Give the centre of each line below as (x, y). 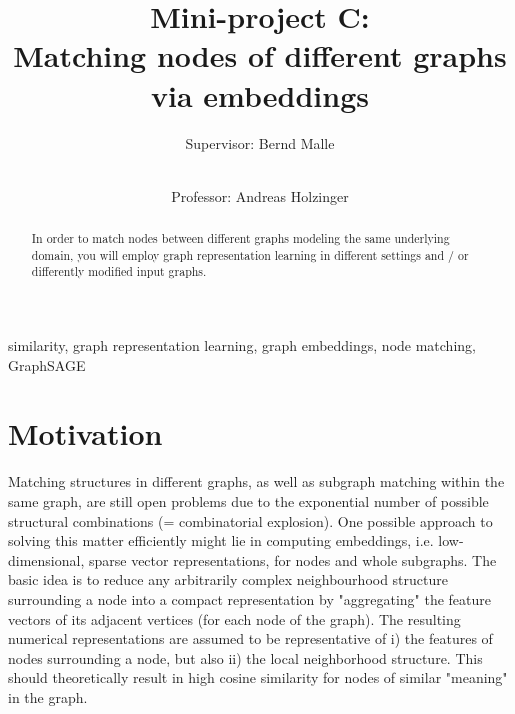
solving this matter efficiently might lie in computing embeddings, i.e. (221, 540)
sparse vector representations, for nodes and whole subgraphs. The (292, 559)
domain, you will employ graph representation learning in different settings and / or (250, 254)
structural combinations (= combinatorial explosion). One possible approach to (250, 520)
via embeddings (260, 94)
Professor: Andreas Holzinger (260, 195)
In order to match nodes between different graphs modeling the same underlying (240, 238)
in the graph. (48, 696)
